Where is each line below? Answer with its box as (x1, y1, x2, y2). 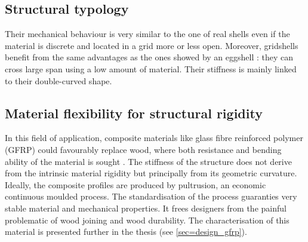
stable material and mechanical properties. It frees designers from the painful (5, 201, 287, 214)
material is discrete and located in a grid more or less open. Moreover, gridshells (5, 39, 298, 51)
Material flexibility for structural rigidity (5, 103, 263, 122)
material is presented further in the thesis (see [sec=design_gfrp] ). (5, 225, 247, 238)
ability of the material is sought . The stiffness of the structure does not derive (5, 155, 292, 167)
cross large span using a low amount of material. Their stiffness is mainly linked (5, 62, 297, 75)
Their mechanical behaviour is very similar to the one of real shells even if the (5, 27, 290, 40)
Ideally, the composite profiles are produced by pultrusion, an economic (5, 178, 266, 191)
